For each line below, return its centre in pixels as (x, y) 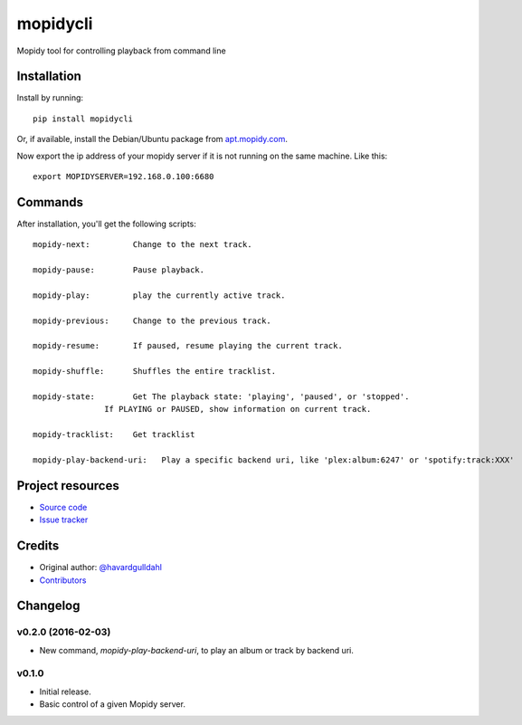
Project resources (68, 486)
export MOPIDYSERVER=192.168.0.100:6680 (123, 177)
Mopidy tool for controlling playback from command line (121, 51)
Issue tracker (64, 520)
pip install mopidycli (83, 119)
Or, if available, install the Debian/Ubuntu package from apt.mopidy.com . (152, 139)
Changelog (48, 606)
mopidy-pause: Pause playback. (119, 270)
